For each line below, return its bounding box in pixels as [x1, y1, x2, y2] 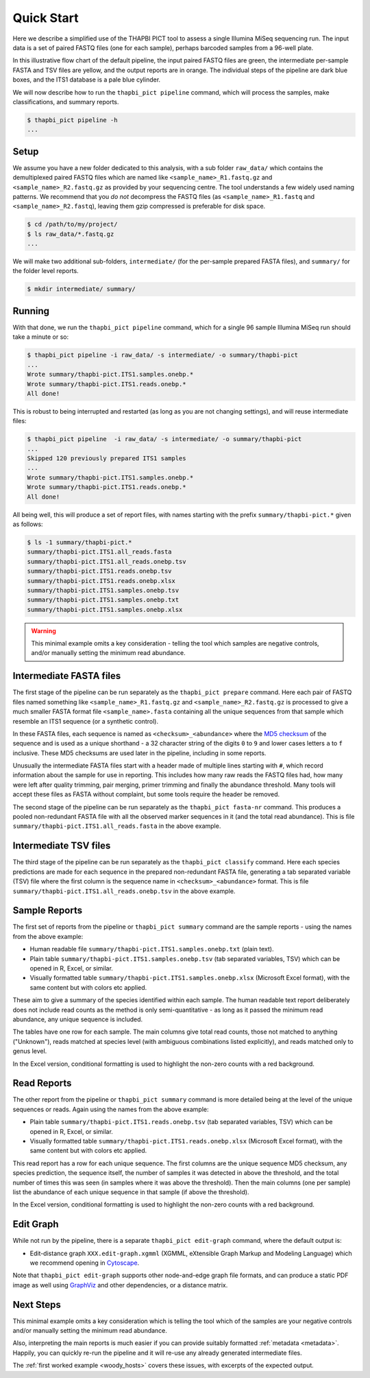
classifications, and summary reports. [12, 97, 119, 106]
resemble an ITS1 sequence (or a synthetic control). [12, 717, 159, 725]
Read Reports [12, 1078, 72, 1089]
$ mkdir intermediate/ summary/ [27, 285, 136, 293]
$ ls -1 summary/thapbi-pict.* [27, 538, 133, 546]
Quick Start [12, 10, 79, 25]
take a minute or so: [12, 333, 69, 341]
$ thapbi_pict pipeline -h [27, 116, 118, 123]
